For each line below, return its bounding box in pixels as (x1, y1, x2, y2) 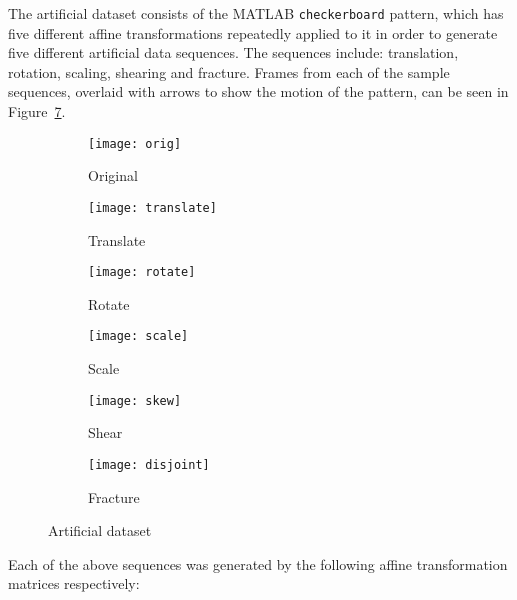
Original (88, 165, 138, 186)
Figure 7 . (8, 101, 66, 122)
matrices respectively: (8, 573, 140, 594)
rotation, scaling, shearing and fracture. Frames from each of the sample (8, 61, 450, 82)
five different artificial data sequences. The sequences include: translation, (8, 42, 459, 63)
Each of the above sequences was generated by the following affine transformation (8, 553, 508, 574)
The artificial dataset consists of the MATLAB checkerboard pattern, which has (8, 3, 504, 23)
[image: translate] (88, 200, 217, 215)
